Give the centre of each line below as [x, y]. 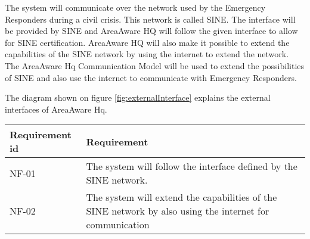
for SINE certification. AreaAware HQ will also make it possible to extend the [147, 42]
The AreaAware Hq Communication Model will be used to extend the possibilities [155, 65]
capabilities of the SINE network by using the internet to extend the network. [147, 54]
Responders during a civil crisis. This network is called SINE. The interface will [150, 19]
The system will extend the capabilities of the [182, 197]
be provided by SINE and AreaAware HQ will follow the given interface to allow [151, 31]
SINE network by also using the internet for [178, 211]
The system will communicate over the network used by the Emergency [135, 7]
